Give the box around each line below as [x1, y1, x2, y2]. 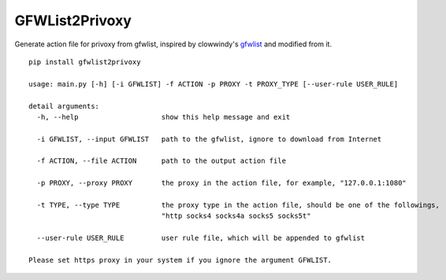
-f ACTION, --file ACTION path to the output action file [36, 157, 287, 165]
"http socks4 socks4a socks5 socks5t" [161, 212, 311, 220]
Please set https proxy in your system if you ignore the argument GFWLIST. [28, 256, 333, 264]
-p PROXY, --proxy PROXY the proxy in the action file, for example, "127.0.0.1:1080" [36, 179, 407, 188]
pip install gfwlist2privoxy [28, 57, 141, 66]
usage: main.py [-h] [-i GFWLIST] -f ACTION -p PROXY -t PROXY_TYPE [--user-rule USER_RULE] [28, 79, 399, 88]
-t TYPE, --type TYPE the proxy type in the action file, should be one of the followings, [36, 201, 440, 210]
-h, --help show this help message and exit [36, 112, 291, 121]
